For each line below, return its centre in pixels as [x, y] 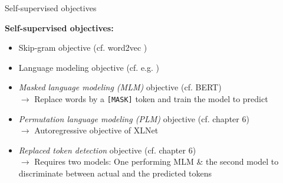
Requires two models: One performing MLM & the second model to [157, 161]
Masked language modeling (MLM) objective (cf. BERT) [120, 87]
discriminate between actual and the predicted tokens [115, 173]
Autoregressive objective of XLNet [96, 130]
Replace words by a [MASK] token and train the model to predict [151, 98]
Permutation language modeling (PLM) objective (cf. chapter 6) [134, 118]
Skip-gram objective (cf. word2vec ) [83, 48]
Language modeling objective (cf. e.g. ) [89, 67]
